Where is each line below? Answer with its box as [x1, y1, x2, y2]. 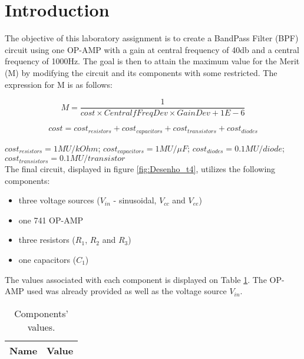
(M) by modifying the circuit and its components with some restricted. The [5, 66, 277, 78]
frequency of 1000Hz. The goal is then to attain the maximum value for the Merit [5, 55, 300, 67]
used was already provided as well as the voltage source [27, 285, 227, 297]
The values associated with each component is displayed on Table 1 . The [5, 273, 267, 285]
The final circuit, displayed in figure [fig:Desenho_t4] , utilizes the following [5, 163, 276, 175]
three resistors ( [18, 233, 75, 246]
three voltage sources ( [18, 194, 100, 206]
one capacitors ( [18, 253, 77, 266]
